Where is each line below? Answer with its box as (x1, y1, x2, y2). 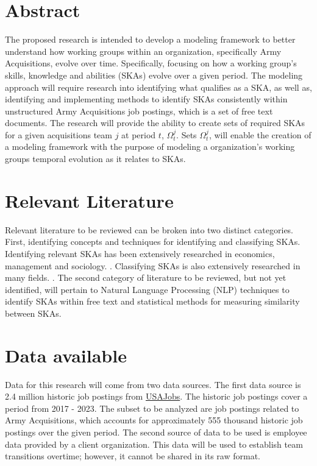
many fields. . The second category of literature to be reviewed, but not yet (5, 271, 287, 284)
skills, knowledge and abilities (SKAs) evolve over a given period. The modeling (5, 68, 303, 81)
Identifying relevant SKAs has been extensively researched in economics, (5, 247, 275, 259)
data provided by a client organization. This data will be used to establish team (5, 437, 303, 450)
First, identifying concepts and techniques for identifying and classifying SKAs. (5, 235, 301, 248)
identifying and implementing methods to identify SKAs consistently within (5, 93, 288, 105)
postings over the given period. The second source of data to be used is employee (5, 426, 307, 439)
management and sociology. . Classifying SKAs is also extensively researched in (5, 259, 301, 272)
